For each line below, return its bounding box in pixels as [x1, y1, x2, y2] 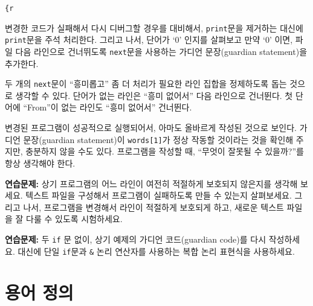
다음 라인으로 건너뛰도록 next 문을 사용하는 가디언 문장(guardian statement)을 [15, 45, 308, 57]
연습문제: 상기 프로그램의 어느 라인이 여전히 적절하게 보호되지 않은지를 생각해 [5, 177, 298, 190]
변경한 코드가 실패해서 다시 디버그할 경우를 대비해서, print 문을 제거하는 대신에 [5, 21, 303, 34]
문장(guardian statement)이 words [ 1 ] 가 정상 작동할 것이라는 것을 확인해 [23, 133, 294, 145]
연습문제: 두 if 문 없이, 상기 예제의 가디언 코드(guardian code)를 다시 [5, 232, 266, 245]
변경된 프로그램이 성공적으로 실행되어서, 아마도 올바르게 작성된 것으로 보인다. [5, 121, 297, 134]
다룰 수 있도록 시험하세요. [26, 212, 123, 225]
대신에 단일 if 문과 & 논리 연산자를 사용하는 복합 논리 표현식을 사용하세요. [18, 244, 295, 257]
